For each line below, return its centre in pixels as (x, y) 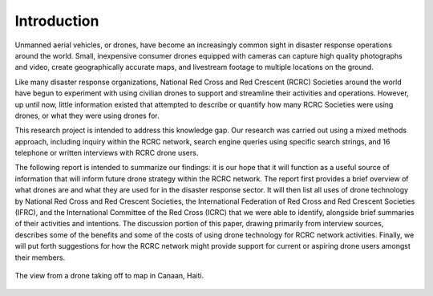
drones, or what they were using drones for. (87, 116)
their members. (40, 257)
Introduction (57, 21)
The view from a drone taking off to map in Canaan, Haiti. (109, 275)
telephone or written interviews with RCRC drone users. (107, 153)
